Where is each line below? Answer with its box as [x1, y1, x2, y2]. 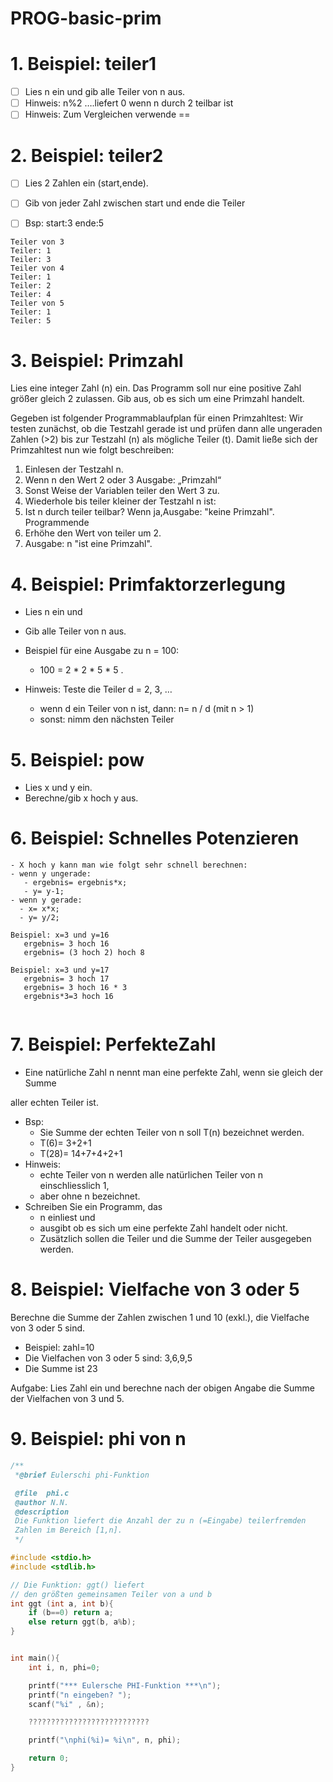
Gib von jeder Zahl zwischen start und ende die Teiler [24, 197, 246, 209]
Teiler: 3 [10, 255, 52, 265]
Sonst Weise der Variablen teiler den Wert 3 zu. [24, 485, 220, 497]
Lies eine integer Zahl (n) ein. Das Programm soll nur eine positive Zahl [10, 382, 302, 394]
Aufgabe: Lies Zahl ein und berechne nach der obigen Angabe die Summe [10, 1382, 315, 1394]
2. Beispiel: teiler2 [10, 144, 164, 167]
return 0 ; [28, 1753, 70, 1764]
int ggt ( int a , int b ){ [10, 1598, 114, 1609]
